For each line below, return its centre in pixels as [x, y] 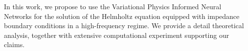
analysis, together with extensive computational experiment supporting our [117, 35]
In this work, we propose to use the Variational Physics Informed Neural [113, 6]
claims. [14, 44]
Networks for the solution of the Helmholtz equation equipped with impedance [122, 16]
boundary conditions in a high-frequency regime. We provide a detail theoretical [124, 25]
